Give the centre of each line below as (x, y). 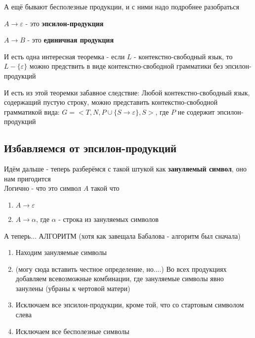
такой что (105, 188)
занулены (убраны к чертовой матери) (73, 288)
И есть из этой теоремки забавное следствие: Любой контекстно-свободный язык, (127, 92)
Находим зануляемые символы (61, 252)
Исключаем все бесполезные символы (72, 331)
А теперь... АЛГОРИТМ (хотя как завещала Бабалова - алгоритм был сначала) (122, 235)
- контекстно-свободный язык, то (183, 56)
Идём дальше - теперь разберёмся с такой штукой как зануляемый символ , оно (125, 169)
